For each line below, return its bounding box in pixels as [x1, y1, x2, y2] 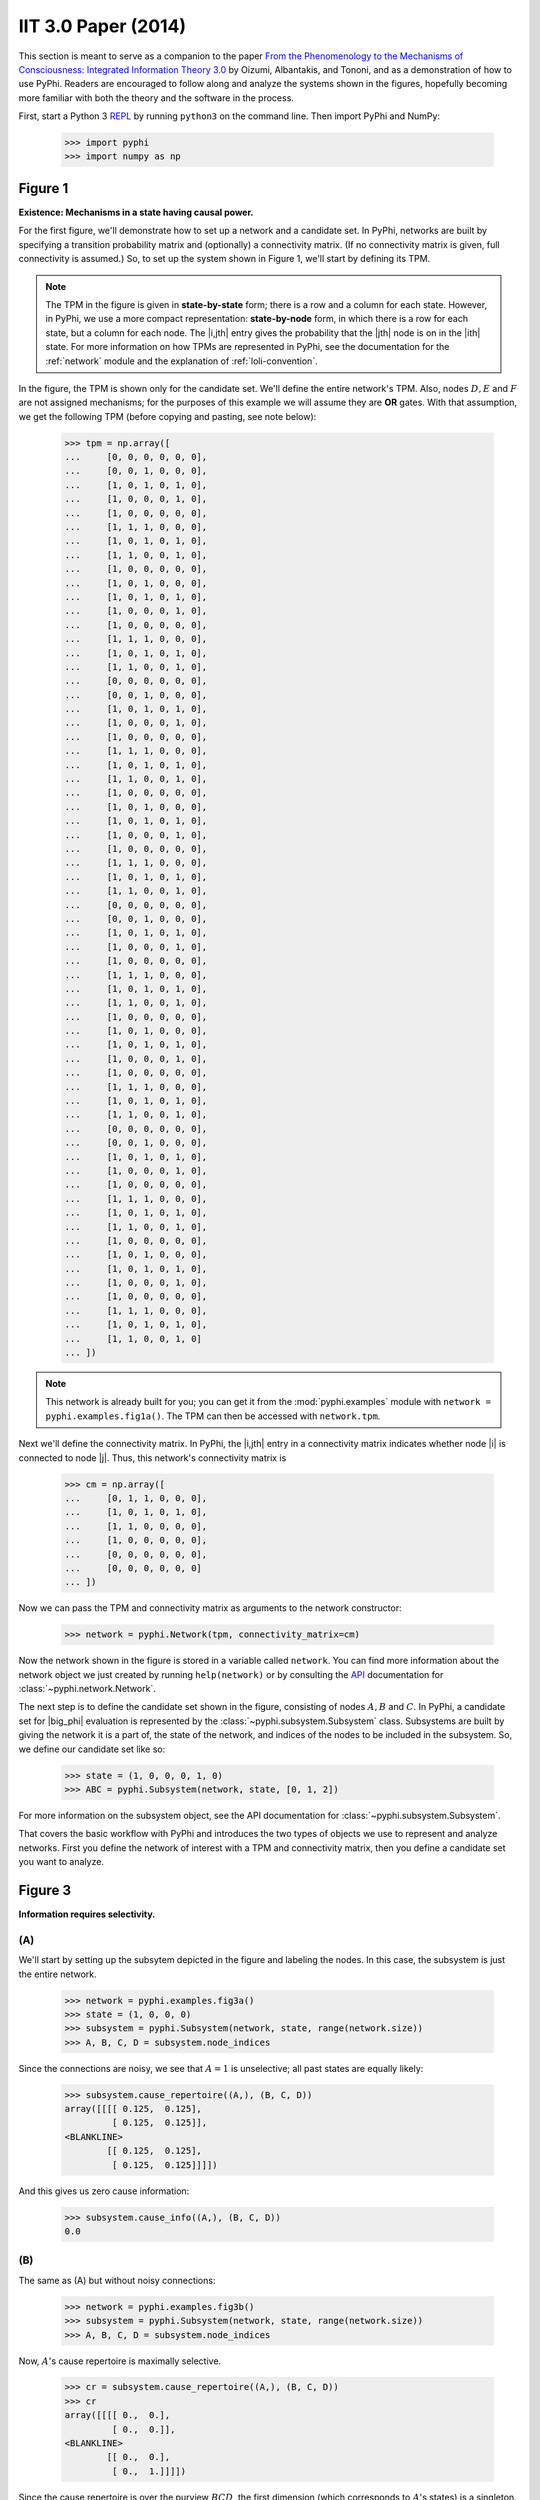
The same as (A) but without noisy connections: [18, 2274, 216, 2286]
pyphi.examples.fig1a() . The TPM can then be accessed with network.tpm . [45, 1410, 381, 1422]
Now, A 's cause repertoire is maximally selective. [18, 2355, 222, 2367]
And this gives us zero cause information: [18, 2185, 190, 2197]
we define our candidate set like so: [18, 1743, 166, 1755]
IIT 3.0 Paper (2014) [18, 15, 187, 37]
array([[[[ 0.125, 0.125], [64, 2103, 202, 2115]
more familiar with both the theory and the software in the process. [18, 91, 295, 104]
